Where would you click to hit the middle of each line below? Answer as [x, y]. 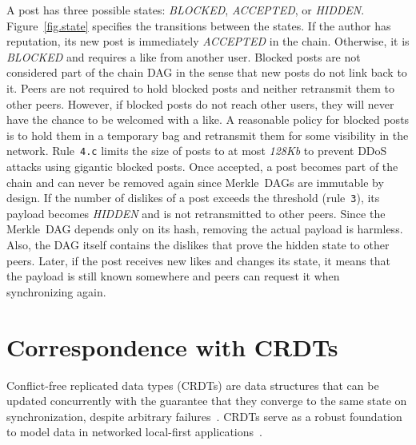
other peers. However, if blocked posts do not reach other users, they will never [200, 103]
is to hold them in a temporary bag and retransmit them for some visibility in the [208, 135]
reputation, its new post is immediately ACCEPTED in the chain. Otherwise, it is [208, 41]
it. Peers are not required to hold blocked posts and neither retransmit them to [200, 87]
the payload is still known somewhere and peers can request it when [173, 276]
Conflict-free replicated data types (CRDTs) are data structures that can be [193, 385]
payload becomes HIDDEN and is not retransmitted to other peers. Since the [196, 213]
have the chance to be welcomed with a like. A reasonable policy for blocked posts [208, 119]
